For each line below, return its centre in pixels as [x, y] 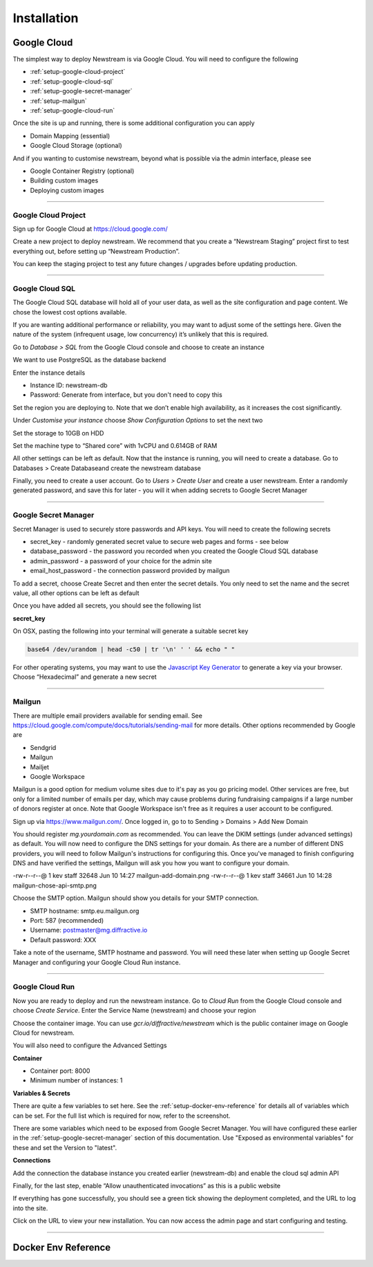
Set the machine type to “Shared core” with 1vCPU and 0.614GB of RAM [115, 445]
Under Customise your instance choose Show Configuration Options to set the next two [138, 420]
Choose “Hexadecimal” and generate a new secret [85, 677]
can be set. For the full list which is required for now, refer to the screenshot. [122, 1116]
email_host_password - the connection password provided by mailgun [130, 571]
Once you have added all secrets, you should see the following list [107, 606]
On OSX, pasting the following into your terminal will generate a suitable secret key [131, 631]
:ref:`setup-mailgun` [58, 101]
